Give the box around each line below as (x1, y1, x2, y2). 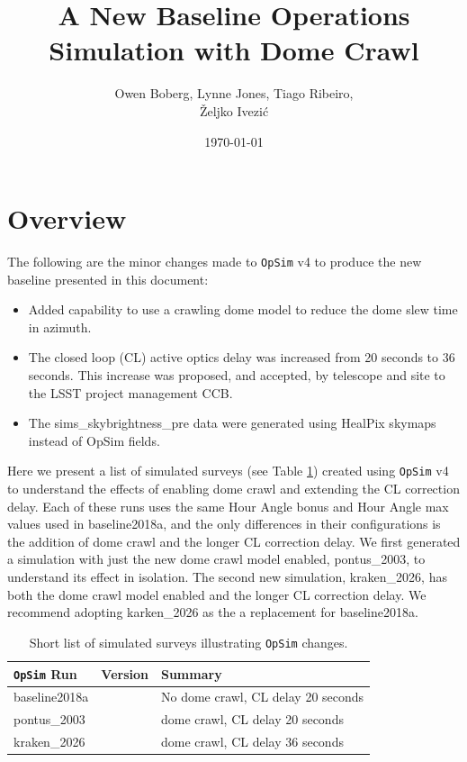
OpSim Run (13, 664, 77, 683)
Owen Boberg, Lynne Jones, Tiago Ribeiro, (114, 84, 354, 103)
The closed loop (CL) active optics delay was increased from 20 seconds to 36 (28, 348, 455, 367)
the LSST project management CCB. (28, 383, 233, 402)
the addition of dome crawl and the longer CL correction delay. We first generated (7, 531, 461, 550)
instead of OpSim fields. (28, 431, 160, 449)
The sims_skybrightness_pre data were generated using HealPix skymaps (28, 413, 436, 432)
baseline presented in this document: (7, 269, 209, 288)
